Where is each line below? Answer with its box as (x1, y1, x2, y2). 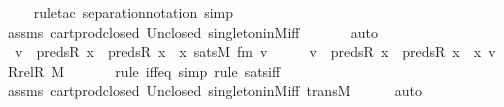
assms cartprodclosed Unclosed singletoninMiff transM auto (7, 80, 423, 101)
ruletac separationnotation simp (33, 2, 234, 22)
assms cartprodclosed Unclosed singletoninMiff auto (7, 21, 378, 42)
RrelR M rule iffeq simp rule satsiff (7, 60, 281, 81)
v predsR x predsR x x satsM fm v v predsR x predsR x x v (14, 41, 496, 62)
